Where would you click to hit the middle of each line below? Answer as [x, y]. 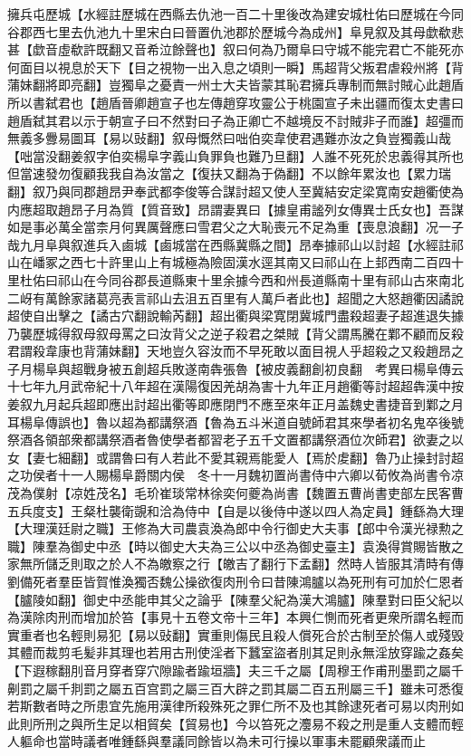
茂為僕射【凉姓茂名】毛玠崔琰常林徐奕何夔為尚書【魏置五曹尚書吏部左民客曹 [235, 493]
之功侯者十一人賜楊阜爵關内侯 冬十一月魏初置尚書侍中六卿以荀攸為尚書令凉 [235, 475]
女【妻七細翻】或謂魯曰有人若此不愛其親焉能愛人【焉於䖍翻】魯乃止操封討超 [235, 457]
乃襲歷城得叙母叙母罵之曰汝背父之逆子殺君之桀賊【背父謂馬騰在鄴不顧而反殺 [235, 333]
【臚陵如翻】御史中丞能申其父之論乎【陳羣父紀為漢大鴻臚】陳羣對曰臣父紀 [229, 599]
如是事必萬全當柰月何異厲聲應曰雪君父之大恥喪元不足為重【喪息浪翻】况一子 [235, 227]
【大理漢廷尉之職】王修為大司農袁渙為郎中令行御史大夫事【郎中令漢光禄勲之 [235, 528]
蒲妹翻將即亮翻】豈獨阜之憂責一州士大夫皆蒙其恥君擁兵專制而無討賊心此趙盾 [235, 85]
